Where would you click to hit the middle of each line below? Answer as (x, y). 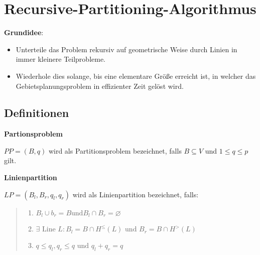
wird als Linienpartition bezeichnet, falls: (136, 194)
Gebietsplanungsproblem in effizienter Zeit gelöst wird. (100, 86)
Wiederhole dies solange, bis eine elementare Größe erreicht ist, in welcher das (136, 76)
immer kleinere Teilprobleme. (61, 59)
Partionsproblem (33, 134)
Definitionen (37, 113)
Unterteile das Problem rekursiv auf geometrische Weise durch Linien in (126, 49)
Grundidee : (24, 32)
